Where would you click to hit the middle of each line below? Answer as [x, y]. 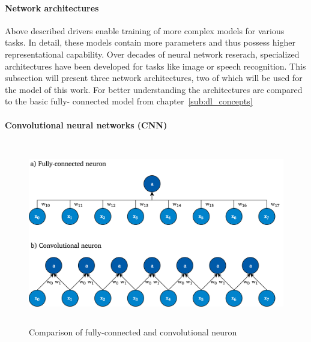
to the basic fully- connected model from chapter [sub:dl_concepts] [129, 101]
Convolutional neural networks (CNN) [86, 124]
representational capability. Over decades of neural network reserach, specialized [152, 54]
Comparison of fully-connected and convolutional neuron [133, 331]
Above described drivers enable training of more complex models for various [145, 30]
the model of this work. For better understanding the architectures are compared [154, 89]
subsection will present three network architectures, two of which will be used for [154, 78]
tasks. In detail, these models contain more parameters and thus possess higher [150, 42]
